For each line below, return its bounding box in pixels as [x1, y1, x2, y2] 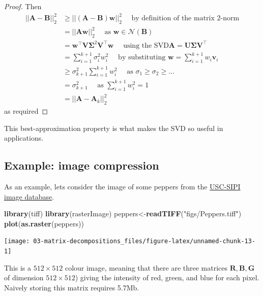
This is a [4, 262, 32, 273]
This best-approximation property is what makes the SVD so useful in [4, 122, 223, 133]
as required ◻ [4, 106, 48, 116]
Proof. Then [4, 1, 42, 11]
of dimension [4, 272, 44, 283]
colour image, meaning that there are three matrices [65, 262, 228, 273]
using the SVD [123, 42, 169, 49]
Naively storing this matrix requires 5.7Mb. [4, 282, 139, 292]
